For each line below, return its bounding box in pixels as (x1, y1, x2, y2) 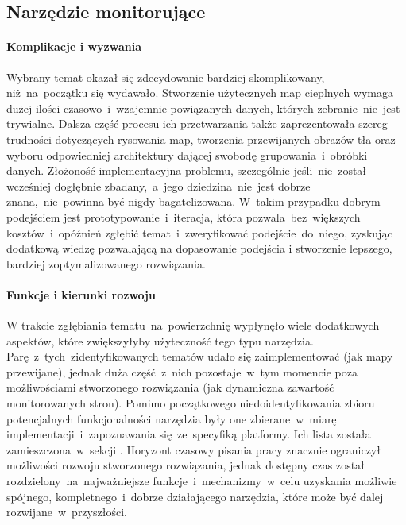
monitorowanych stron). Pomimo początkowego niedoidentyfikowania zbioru (6, 395, 375, 411)
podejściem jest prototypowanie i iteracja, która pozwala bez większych (6, 208, 361, 225)
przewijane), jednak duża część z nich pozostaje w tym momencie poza (6, 363, 358, 380)
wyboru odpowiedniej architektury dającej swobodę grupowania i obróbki (6, 146, 368, 163)
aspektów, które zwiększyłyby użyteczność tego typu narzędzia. (6, 332, 314, 349)
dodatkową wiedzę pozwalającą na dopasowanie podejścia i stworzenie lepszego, (6, 240, 392, 257)
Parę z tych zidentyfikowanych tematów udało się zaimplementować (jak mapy (6, 348, 393, 365)
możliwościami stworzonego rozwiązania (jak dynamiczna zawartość (6, 379, 334, 396)
